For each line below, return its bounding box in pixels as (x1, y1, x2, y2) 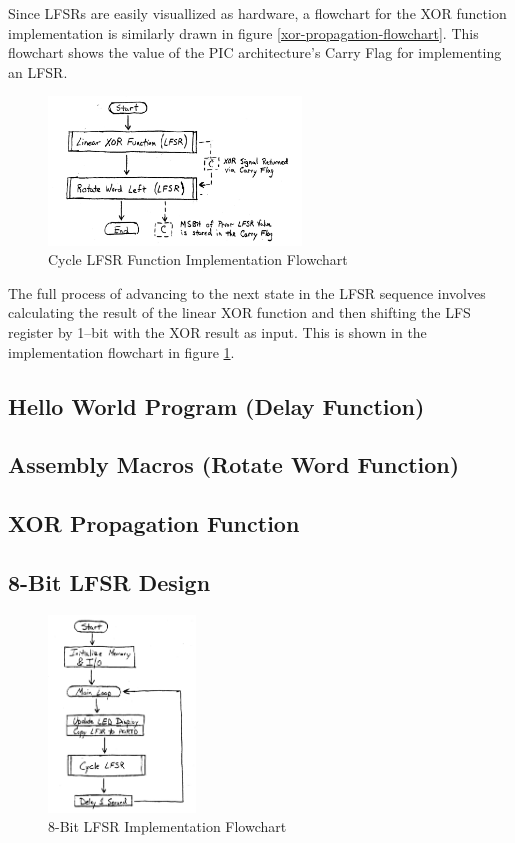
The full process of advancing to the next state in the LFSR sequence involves (8, 282, 486, 303)
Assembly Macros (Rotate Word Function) (8, 449, 460, 480)
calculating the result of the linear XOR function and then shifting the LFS (8, 302, 471, 323)
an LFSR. (8, 61, 68, 82)
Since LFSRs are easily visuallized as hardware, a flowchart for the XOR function (8, 3, 507, 23)
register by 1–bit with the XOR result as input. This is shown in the (8, 321, 427, 342)
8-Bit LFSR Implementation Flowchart (48, 816, 287, 837)
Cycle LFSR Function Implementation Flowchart (48, 249, 348, 270)
